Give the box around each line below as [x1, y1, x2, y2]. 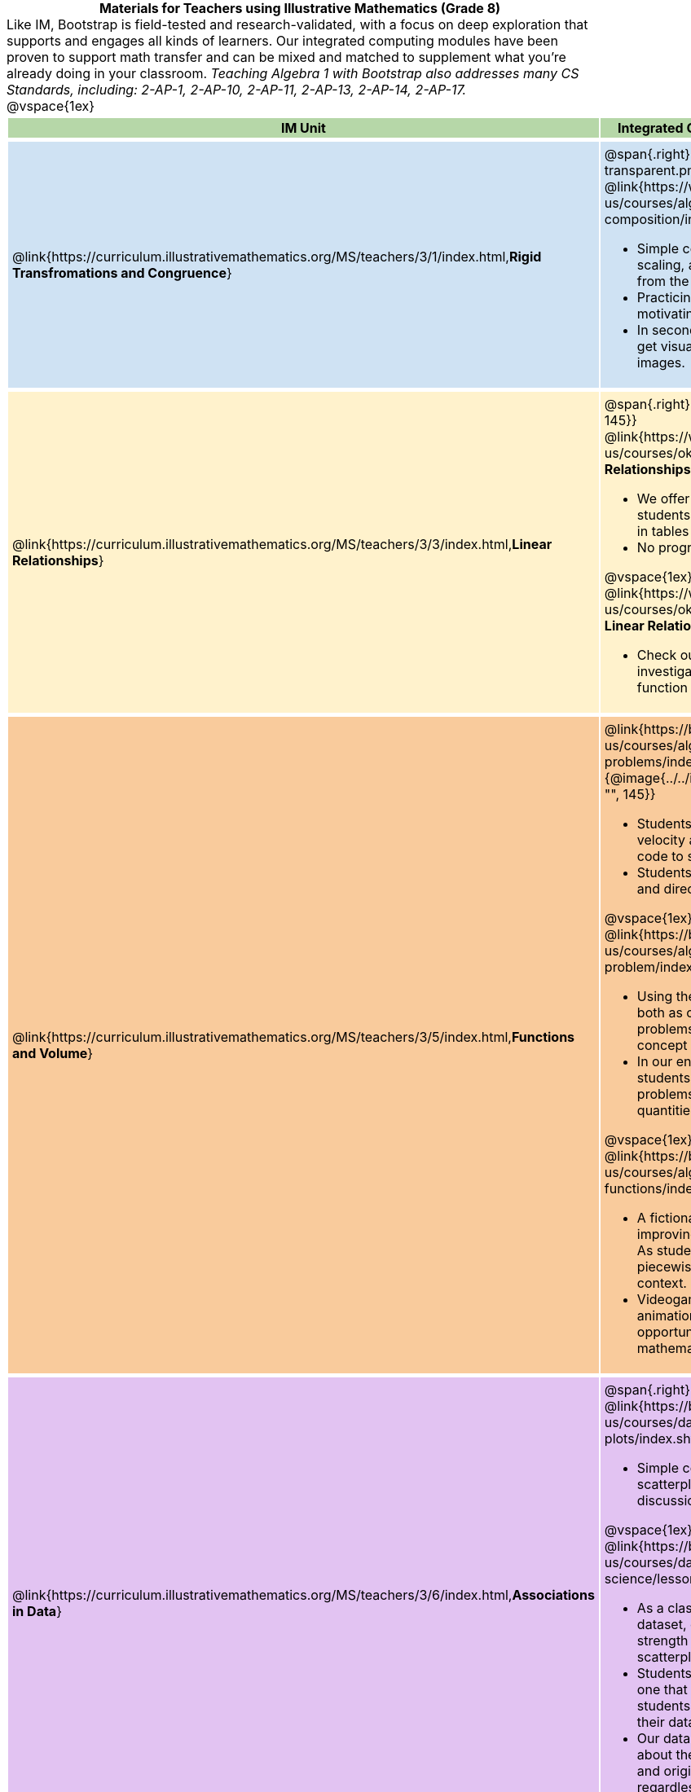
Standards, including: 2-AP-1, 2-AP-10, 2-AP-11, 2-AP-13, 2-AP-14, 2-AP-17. [7, 81, 467, 98]
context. [636, 1275, 687, 1291]
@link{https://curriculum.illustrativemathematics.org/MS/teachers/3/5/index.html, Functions [12, 1029, 575, 1045]
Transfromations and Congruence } [12, 265, 232, 281]
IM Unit [280, 120, 326, 136]
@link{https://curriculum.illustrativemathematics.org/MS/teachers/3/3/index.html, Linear [12, 536, 552, 552]
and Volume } [12, 1045, 94, 1061]
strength [636, 1632, 689, 1649]
